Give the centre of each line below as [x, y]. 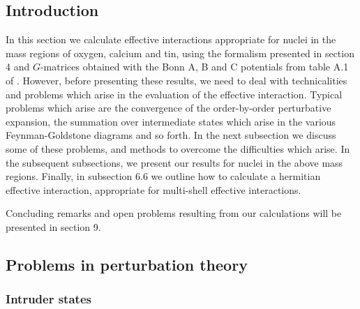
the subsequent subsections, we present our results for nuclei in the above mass [174, 162]
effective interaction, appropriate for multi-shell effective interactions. [153, 189]
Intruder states [48, 299]
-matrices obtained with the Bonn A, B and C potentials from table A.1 [194, 67]
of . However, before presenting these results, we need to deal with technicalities [177, 80]
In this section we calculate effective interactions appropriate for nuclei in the [171, 39]
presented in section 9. [53, 226]
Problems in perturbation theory [127, 264]
